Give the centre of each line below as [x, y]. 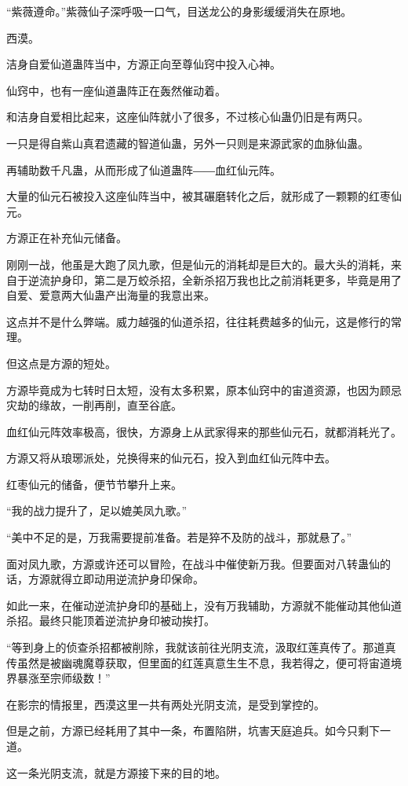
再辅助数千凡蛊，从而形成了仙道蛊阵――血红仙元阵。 [144, 169]
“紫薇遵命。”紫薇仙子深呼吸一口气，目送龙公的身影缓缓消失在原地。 [179, 11]
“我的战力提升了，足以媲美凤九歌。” [97, 511]
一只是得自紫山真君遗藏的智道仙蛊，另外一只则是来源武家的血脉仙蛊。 [188, 143]
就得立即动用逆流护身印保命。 [127, 579]
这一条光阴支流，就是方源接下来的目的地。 [116, 772]
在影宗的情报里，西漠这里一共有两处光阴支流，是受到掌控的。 [166, 704]
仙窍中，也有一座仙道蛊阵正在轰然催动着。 [116, 90]
